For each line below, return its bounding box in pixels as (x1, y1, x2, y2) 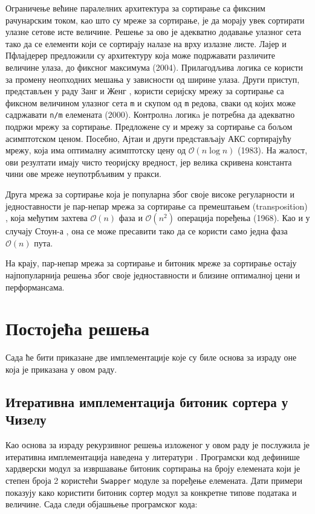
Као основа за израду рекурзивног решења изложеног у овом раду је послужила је (5, 439, 310, 451)
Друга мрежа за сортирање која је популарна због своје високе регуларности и (5, 188, 294, 201)
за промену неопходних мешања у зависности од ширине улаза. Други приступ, (5, 72, 300, 85)
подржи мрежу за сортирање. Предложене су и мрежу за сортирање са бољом (5, 120, 293, 133)
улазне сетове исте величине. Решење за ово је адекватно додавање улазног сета (5, 25, 302, 38)
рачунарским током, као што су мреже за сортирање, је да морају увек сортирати (5, 13, 305, 26)
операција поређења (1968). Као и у (177, 211, 310, 224)
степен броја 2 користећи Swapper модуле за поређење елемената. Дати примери (5, 474, 303, 486)
